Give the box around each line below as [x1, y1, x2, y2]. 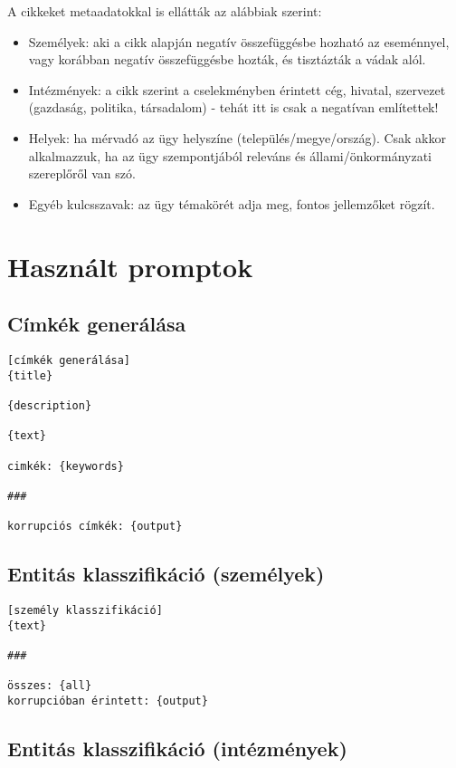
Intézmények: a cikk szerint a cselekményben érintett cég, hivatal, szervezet [28, 80, 446, 99]
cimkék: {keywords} [7, 459, 124, 473]
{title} [7, 369, 53, 382]
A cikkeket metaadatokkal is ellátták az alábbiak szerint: [7, 2, 322, 20]
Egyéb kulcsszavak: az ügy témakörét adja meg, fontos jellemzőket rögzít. [28, 194, 435, 213]
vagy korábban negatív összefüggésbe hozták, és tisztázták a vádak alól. [28, 50, 426, 69]
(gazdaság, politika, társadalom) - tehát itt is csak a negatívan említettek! [28, 98, 439, 117]
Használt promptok [7, 247, 253, 284]
